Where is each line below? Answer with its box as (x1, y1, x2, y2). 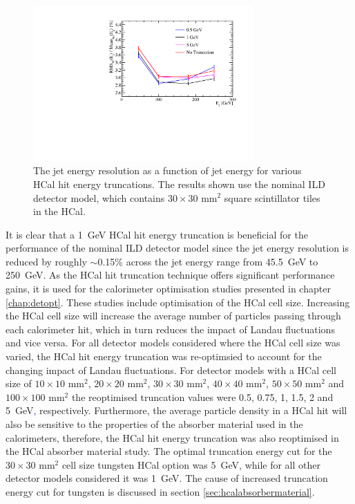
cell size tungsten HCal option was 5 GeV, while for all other (61, 457, 321, 472)
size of (6, 376, 32, 391)
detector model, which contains (33, 190, 165, 205)
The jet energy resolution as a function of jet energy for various (33, 163, 302, 178)
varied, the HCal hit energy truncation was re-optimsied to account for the (6, 349, 322, 364)
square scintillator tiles (224, 190, 320, 205)
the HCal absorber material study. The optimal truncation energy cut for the (6, 444, 332, 458)
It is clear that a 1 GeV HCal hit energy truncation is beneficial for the (6, 227, 308, 241)
